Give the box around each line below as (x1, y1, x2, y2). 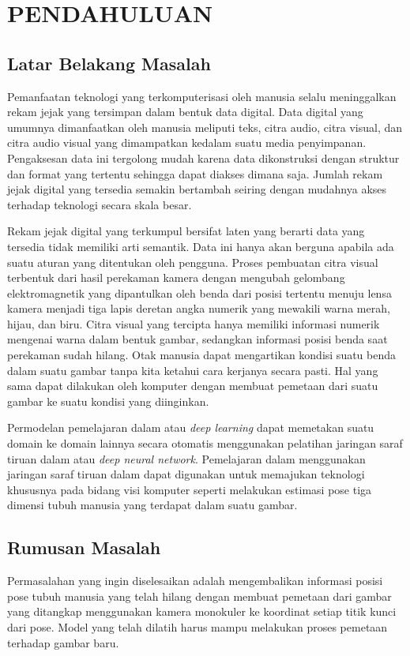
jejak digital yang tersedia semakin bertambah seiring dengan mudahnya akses (7, 181, 387, 197)
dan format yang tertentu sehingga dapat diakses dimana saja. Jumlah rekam (7, 165, 383, 182)
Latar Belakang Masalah (7, 51, 211, 75)
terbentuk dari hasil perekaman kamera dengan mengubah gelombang (7, 269, 345, 286)
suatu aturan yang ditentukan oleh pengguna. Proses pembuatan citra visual (7, 253, 378, 270)
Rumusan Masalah (7, 535, 161, 560)
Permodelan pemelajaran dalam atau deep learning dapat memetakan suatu (7, 419, 374, 436)
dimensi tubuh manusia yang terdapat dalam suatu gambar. (7, 497, 298, 513)
